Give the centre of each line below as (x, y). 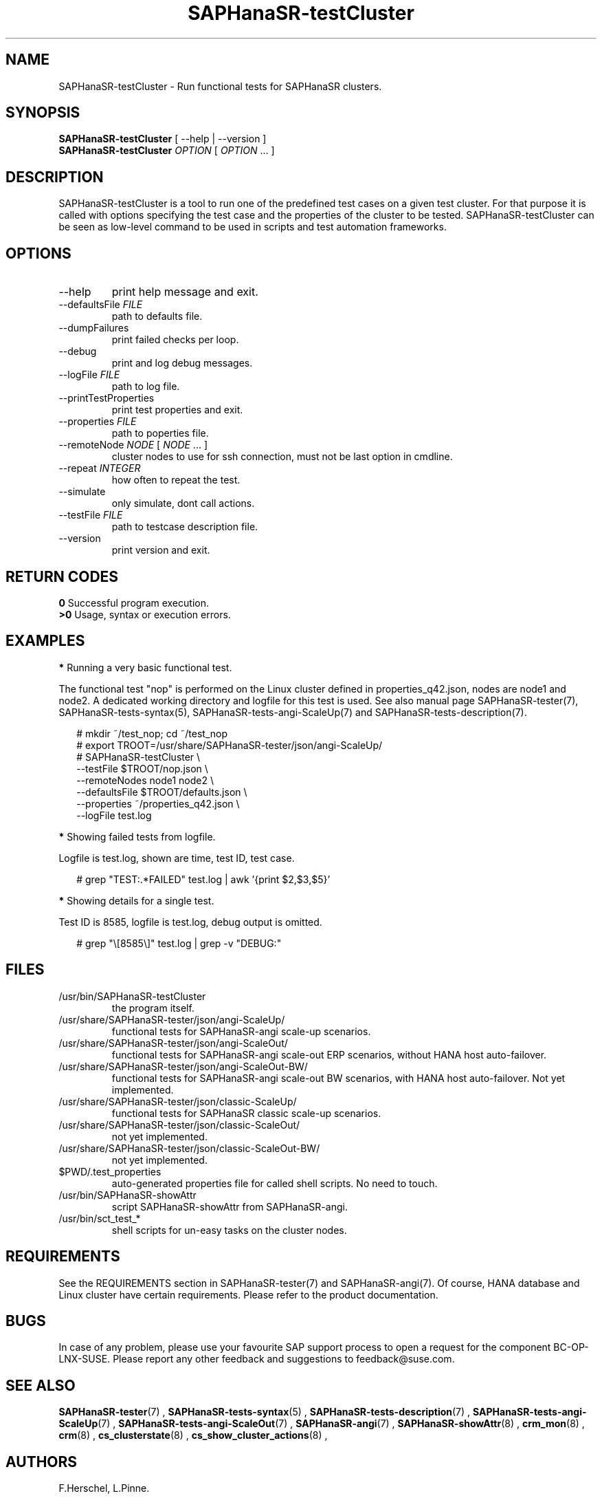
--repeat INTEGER (100, 468)
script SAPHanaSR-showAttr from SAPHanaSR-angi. (230, 1206)
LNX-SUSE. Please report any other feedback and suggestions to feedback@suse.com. (257, 1359)
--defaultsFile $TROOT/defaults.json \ (162, 792)
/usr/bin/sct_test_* (100, 1218)
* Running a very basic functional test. (145, 667)
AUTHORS (42, 1462)
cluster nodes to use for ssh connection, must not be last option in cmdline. (282, 457)
